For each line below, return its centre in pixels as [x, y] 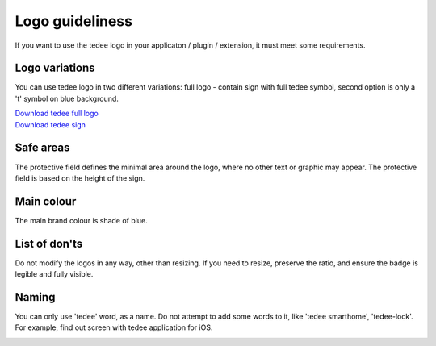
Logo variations [55, 68]
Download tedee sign [50, 124]
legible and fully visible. [54, 274]
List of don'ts [49, 243]
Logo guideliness [74, 21]
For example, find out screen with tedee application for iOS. [114, 327]
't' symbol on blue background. [67, 98]
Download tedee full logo [57, 114]
